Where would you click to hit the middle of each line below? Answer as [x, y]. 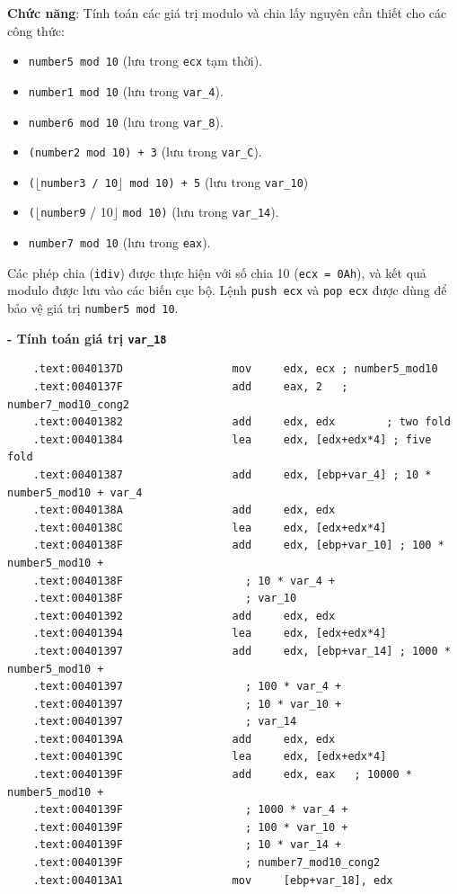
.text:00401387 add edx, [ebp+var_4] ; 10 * [232, 474]
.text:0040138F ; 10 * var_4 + [184, 581]
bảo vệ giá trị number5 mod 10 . [93, 308]
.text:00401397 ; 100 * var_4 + [187, 687]
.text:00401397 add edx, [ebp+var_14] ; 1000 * [242, 651]
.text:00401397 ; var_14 [165, 722]
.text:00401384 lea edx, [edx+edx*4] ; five [232, 439]
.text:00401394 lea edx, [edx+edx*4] [210, 634]
